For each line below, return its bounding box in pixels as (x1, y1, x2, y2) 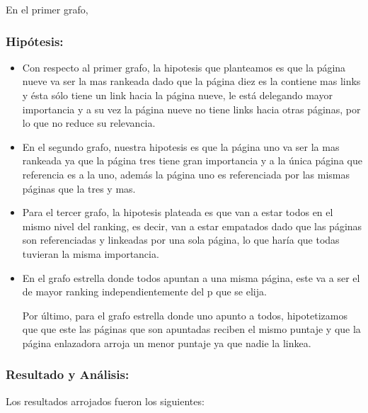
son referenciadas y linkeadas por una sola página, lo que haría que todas (22, 232, 340, 247)
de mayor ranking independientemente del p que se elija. (22, 284, 267, 299)
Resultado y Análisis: (6, 366, 130, 383)
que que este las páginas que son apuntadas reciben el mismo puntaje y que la (22, 322, 361, 336)
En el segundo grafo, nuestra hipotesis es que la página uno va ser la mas (22, 139, 340, 154)
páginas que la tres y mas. (22, 181, 136, 196)
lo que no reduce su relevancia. (22, 115, 156, 130)
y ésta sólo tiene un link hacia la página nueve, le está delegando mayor (22, 88, 333, 102)
